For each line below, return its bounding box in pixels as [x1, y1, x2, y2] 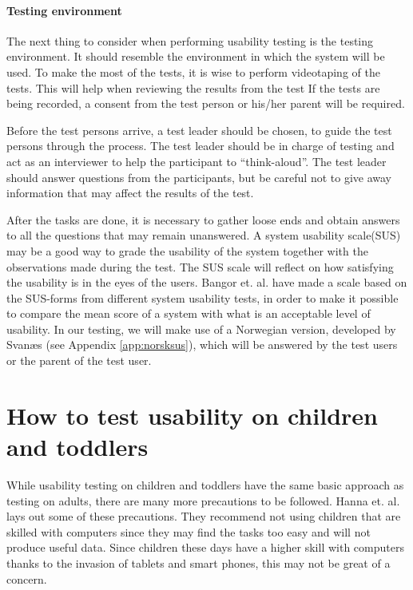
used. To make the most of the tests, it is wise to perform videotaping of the [6, 63, 380, 80]
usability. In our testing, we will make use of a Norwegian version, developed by [6, 320, 396, 337]
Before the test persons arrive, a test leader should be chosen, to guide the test [6, 121, 392, 138]
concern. [6, 570, 47, 587]
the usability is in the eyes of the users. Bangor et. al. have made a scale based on [6, 274, 407, 291]
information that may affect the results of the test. [6, 184, 254, 201]
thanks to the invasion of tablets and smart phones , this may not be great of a [6, 554, 391, 571]
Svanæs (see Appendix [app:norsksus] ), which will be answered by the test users [6, 336, 398, 353]
